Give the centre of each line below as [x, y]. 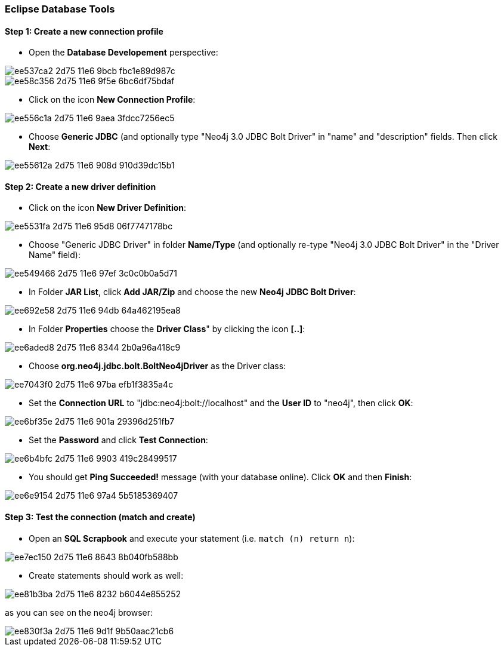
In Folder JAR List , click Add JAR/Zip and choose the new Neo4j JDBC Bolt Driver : [192, 292]
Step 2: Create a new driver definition [81, 186]
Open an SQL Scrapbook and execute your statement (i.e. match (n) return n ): [192, 538]
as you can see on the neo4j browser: [79, 612]
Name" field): [55, 255]
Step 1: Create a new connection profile [84, 31]
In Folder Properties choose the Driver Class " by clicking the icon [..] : [167, 329]
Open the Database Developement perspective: [123, 53]
